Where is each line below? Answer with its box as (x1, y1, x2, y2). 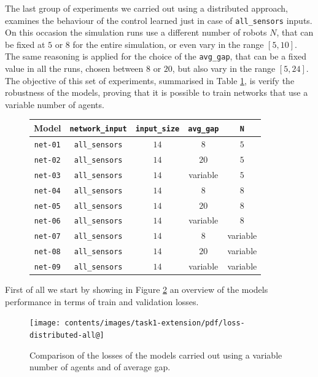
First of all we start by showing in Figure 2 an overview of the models (5, 283, 268, 296)
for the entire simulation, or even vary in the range (72, 37, 264, 50)
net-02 (34, 155, 61, 165)
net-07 (34, 232, 61, 241)
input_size (135, 124, 180, 133)
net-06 (34, 217, 61, 226)
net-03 (34, 171, 61, 180)
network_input (69, 124, 127, 133)
